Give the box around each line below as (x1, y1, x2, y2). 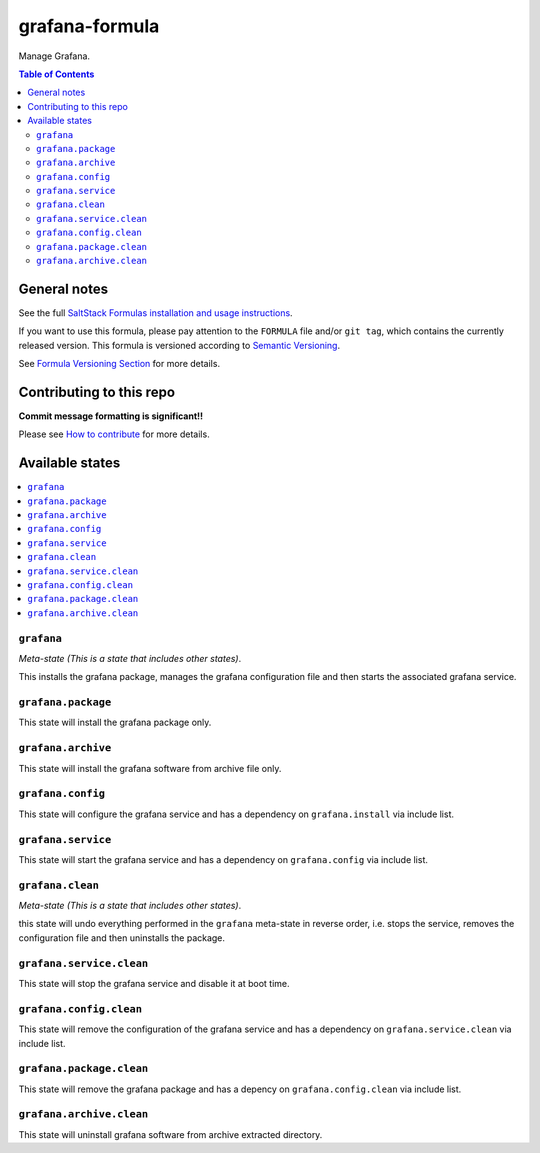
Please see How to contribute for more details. (18, 428, 210, 440)
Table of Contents (18, 68, 95, 80)
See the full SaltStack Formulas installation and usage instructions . (18, 306, 294, 319)
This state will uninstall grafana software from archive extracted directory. (18, 1128, 323, 1140)
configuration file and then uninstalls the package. (18, 931, 225, 944)
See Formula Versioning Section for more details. (18, 358, 220, 370)
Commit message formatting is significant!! (18, 410, 204, 422)
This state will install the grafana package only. (18, 716, 212, 729)
